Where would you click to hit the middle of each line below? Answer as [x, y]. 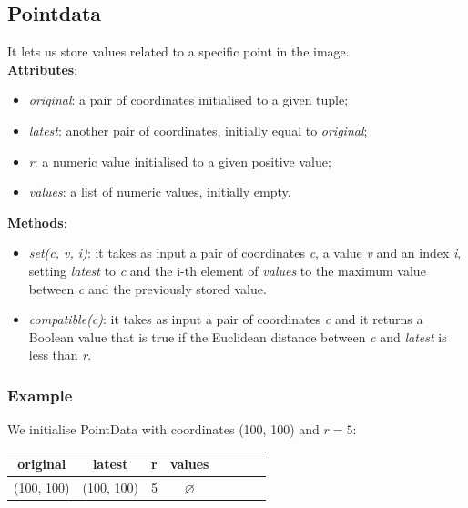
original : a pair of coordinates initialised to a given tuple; [188, 100]
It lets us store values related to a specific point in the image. [178, 51]
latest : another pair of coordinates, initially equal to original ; [198, 130]
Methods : [37, 222]
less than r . [60, 355]
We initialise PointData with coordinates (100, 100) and [163, 429]
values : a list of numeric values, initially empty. [160, 192]
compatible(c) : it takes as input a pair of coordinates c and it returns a [226, 319]
